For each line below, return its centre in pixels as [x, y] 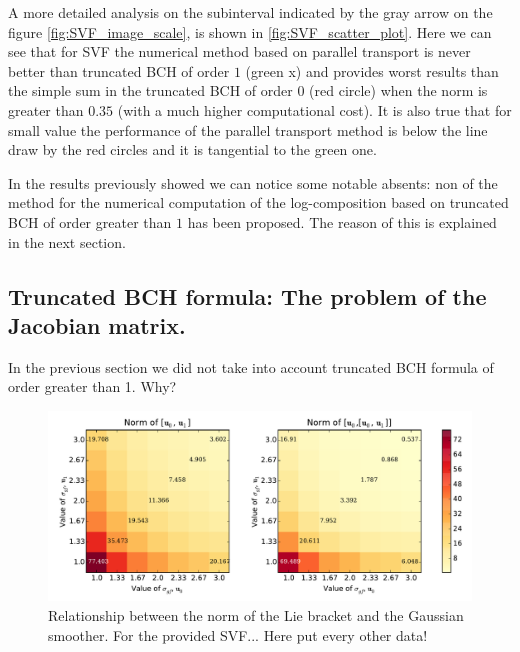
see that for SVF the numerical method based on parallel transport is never [239, 51]
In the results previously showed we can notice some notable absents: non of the [253, 182]
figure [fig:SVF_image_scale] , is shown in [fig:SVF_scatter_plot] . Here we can [250, 31]
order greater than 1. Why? [92, 386]
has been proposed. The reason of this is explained [342, 221]
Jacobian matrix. [97, 324]
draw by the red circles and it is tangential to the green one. [192, 149]
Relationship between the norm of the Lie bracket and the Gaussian [256, 614]
